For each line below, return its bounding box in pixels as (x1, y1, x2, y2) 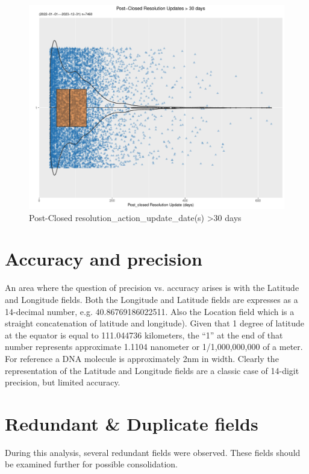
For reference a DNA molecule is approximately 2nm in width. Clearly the (5, 352, 279, 364)
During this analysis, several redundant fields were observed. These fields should (5, 446, 301, 458)
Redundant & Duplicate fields (5, 411, 258, 435)
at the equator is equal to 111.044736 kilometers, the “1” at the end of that (5, 328, 283, 341)
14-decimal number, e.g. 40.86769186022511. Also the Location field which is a (5, 305, 295, 317)
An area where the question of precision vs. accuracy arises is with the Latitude (5, 281, 299, 294)
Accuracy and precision (5, 246, 202, 271)
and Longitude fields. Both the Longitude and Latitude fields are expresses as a (5, 293, 298, 306)
